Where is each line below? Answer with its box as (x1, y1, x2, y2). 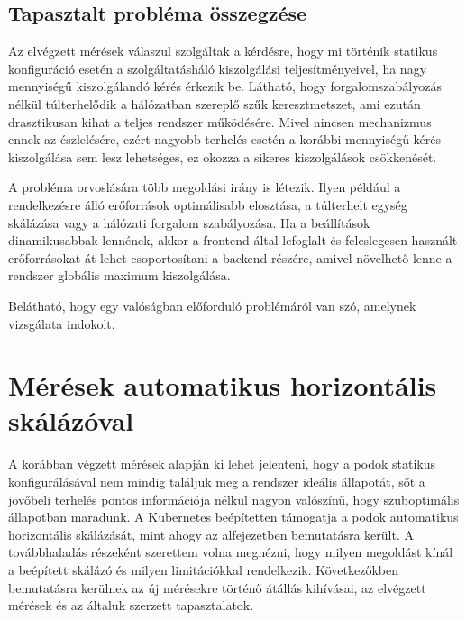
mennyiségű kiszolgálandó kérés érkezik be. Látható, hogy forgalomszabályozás (8, 77, 442, 96)
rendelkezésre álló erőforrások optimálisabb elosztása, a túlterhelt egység (8, 195, 407, 214)
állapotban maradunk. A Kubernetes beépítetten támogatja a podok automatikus (8, 507, 459, 526)
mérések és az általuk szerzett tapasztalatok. (8, 596, 254, 615)
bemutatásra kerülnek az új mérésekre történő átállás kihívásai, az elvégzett (8, 578, 426, 597)
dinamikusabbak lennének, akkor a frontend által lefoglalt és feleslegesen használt (8, 231, 458, 250)
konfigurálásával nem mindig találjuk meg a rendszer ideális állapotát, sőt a (8, 472, 425, 491)
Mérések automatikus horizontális (8, 367, 437, 404)
